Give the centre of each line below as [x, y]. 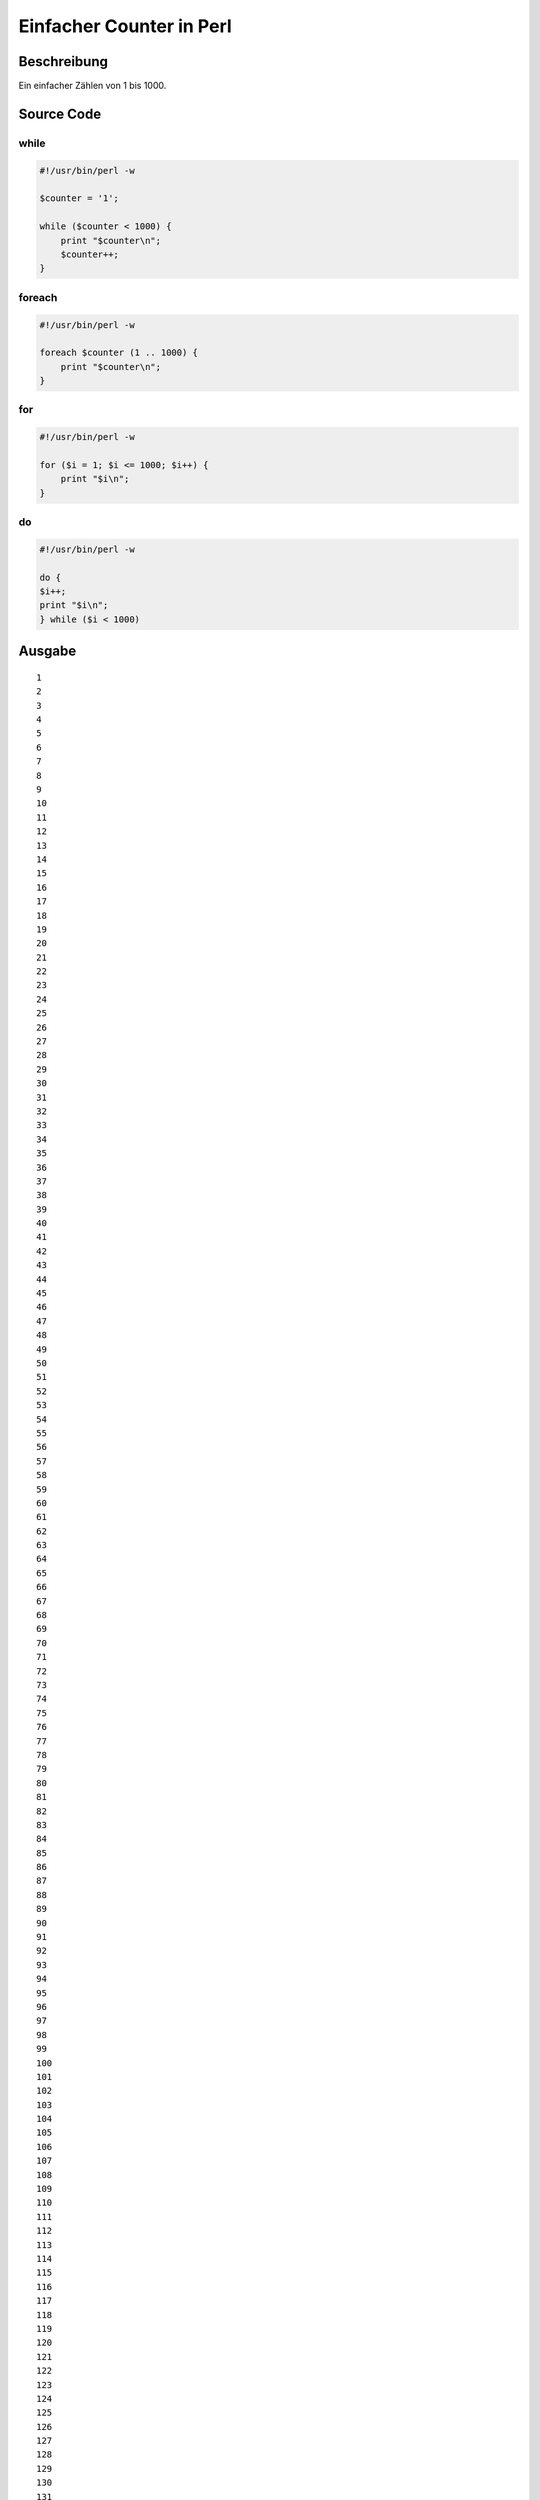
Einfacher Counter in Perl [125, 26]
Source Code [60, 113]
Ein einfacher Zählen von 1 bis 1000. [92, 86]
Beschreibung [63, 61]
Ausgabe [47, 651]
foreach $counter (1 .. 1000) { [119, 353]
